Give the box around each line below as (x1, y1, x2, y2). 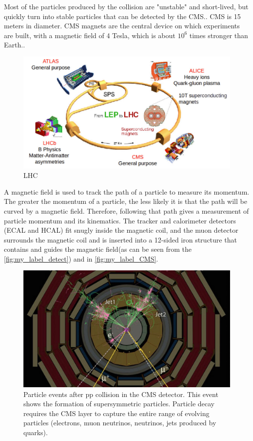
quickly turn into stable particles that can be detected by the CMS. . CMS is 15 (4, 11, 241, 21)
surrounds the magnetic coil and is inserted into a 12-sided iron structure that (4, 234, 237, 244)
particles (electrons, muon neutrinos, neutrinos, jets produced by (23, 418, 216, 428)
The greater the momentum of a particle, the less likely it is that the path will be (4, 196, 247, 206)
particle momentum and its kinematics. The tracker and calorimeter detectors (4, 215, 236, 225)
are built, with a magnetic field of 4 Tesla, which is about (4, 30, 175, 40)
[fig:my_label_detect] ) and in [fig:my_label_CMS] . (4, 253, 158, 264)
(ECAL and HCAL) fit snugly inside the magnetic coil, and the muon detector (4, 225, 238, 235)
